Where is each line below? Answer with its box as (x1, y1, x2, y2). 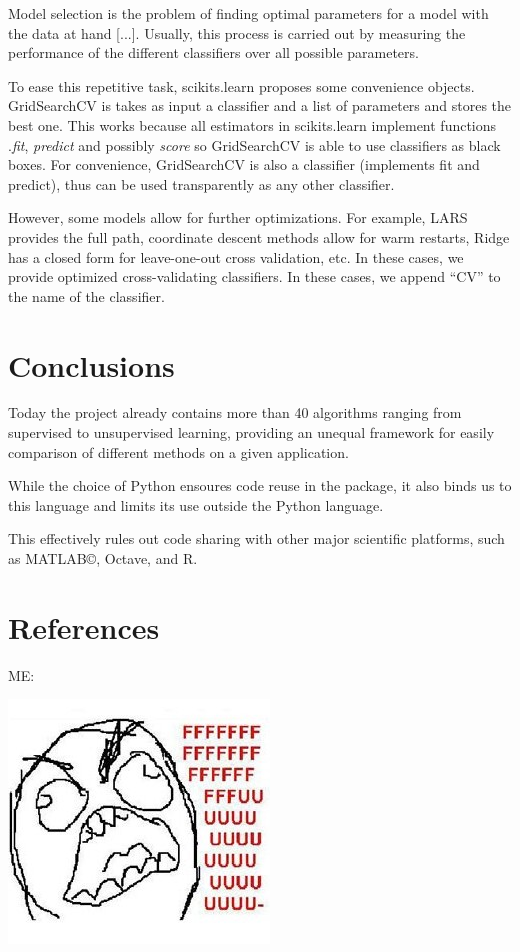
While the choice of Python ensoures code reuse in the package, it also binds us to (8, 475, 512, 496)
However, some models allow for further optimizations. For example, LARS (8, 207, 468, 228)
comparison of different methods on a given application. (8, 441, 349, 462)
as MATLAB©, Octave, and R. (8, 548, 198, 568)
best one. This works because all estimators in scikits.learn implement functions (8, 114, 497, 135)
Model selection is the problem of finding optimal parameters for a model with (8, 3, 489, 23)
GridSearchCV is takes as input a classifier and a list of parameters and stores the (8, 95, 512, 116)
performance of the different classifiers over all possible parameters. (8, 42, 419, 63)
